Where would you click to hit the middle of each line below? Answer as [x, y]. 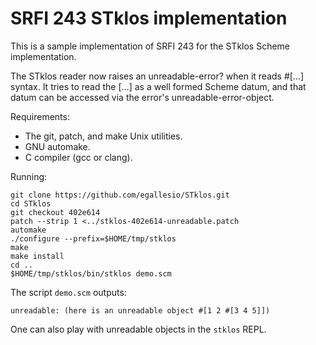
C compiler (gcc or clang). [78, 157]
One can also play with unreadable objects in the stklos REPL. [138, 329]
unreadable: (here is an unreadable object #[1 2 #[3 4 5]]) [140, 310]
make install [37, 256]
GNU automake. [57, 146]
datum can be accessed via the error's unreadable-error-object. [142, 97]
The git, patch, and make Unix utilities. [103, 136]
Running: [29, 176]
